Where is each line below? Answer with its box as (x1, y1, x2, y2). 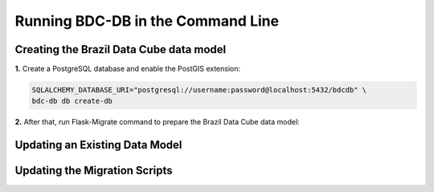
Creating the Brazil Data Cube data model (14, 43, 227, 56)
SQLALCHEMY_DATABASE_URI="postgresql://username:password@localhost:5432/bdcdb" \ (31, 85, 367, 95)
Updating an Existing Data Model (14, 138, 182, 152)
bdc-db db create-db (31, 96, 113, 106)
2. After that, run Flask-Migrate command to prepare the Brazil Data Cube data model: (14, 117, 301, 127)
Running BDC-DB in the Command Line (14, 12, 280, 30)
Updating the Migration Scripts (14, 164, 173, 178)
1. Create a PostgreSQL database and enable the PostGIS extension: (14, 64, 241, 74)
